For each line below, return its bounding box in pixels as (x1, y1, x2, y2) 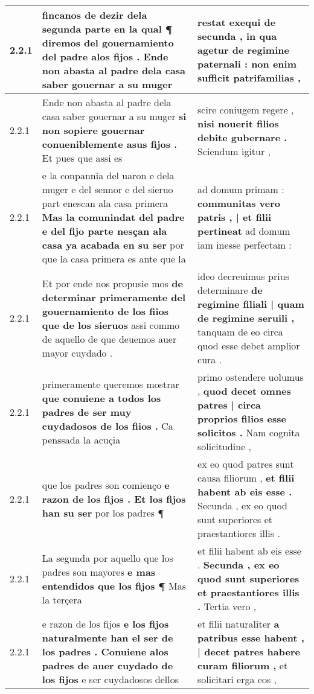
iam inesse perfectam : (197, 238, 292, 252)
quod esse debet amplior (197, 339, 300, 352)
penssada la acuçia (42, 432, 121, 447)
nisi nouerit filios (197, 116, 279, 130)
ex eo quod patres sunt (197, 457, 294, 471)
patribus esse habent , (197, 631, 304, 645)
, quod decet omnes (197, 384, 291, 398)
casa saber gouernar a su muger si (42, 109, 187, 123)
